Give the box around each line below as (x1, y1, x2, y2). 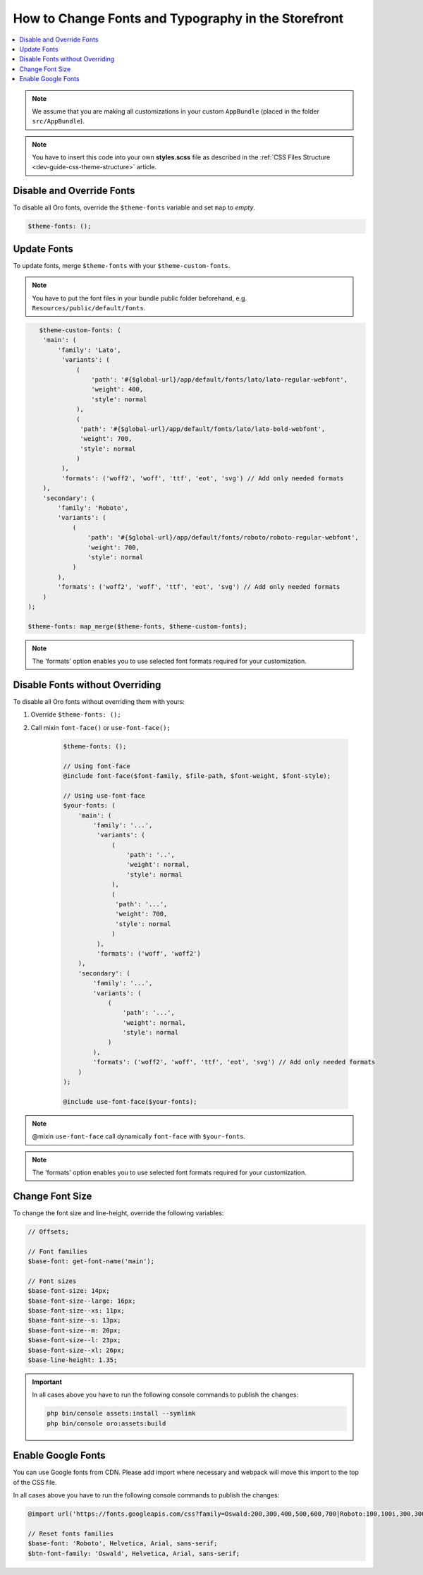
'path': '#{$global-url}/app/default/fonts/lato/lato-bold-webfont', (80, 425, 326, 433)
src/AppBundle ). (32, 117, 85, 126)
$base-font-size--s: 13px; (27, 1316, 121, 1325)
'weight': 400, (90, 385, 144, 394)
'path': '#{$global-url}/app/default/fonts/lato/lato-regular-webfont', (90, 375, 348, 384)
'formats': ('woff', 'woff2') (96, 949, 201, 957)
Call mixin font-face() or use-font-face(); (30, 723, 171, 731)
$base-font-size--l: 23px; (27, 1337, 121, 1344)
